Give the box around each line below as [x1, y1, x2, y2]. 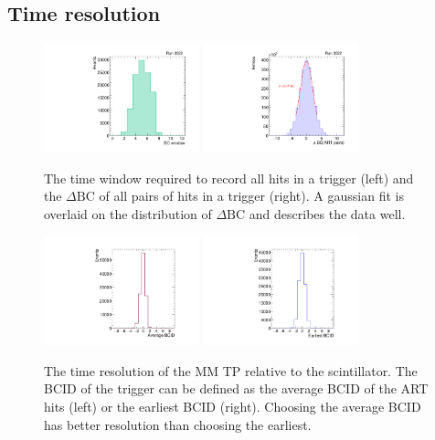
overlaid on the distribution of [44, 204, 212, 223]
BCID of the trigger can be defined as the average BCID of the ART [44, 379, 429, 398]
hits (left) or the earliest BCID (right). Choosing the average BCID [44, 397, 421, 416]
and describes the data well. [249, 204, 406, 223]
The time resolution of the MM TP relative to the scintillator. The [44, 361, 418, 380]
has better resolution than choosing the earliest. [44, 414, 312, 434]
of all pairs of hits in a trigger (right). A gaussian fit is [99, 186, 404, 205]
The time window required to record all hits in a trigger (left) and [44, 168, 414, 187]
